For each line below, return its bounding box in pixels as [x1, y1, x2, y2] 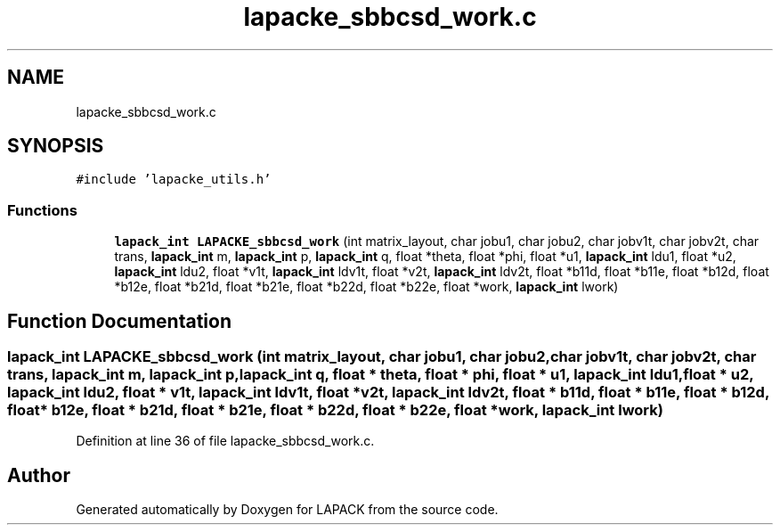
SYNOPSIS [7, 135, 104, 158]
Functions [7, 201, 77, 219]
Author [7, 463, 70, 487]
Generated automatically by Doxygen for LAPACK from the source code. [76, 502, 499, 518]
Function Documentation [7, 309, 232, 332]
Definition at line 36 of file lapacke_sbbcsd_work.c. [76, 433, 375, 449]
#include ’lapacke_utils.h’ [76, 172, 272, 187]
